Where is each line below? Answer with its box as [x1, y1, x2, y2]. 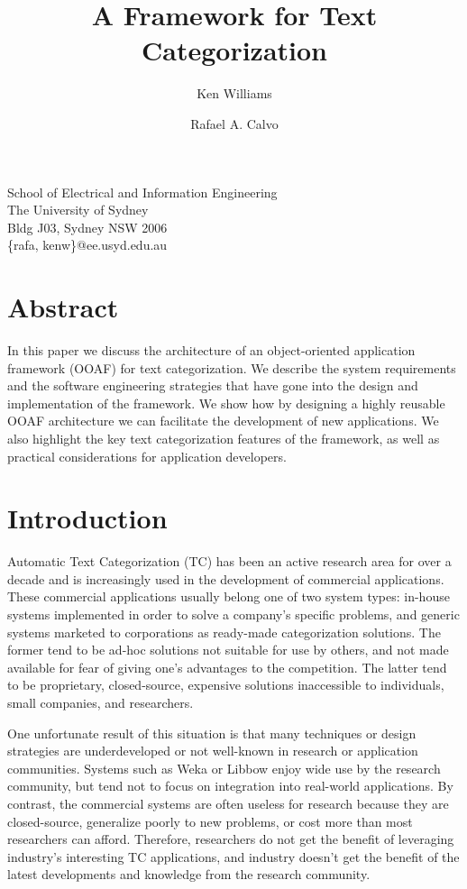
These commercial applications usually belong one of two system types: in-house [7, 587, 450, 606]
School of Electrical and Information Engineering [7, 182, 278, 201]
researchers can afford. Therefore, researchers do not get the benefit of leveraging [7, 829, 454, 848]
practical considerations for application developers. [7, 446, 287, 465]
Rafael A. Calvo [190, 114, 279, 133]
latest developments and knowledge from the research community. [7, 865, 371, 884]
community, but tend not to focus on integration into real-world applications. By [7, 776, 453, 795]
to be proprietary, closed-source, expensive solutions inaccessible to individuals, [7, 675, 444, 694]
